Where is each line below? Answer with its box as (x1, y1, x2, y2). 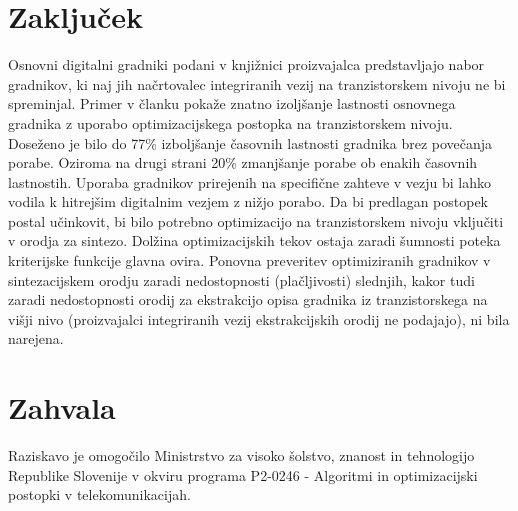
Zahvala (8, 387, 116, 428)
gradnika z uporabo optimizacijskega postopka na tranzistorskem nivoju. (8, 112, 453, 133)
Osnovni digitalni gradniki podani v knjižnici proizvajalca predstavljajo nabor (8, 54, 485, 75)
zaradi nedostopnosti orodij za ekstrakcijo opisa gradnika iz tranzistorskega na (8, 289, 488, 310)
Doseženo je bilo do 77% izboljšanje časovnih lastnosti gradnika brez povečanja (8, 132, 493, 153)
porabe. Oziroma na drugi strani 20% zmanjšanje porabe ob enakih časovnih (8, 152, 478, 173)
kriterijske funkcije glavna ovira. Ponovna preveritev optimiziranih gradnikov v (8, 250, 491, 271)
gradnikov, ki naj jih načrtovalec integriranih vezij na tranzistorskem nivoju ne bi (8, 73, 506, 94)
